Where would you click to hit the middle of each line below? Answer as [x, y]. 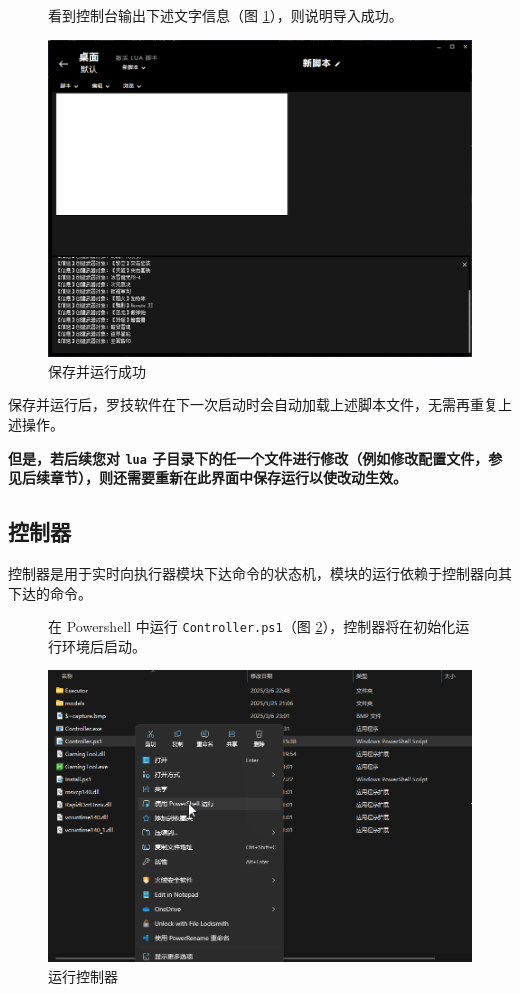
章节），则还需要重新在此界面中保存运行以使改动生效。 [228, 477]
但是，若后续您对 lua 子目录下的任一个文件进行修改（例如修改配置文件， [248, 457]
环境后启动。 [103, 645]
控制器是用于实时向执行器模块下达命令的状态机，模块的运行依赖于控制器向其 [260, 573]
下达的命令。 [50, 592]
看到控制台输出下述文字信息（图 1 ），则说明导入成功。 [225, 15]
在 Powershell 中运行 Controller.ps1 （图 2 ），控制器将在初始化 [252, 626]
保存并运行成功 [97, 370]
